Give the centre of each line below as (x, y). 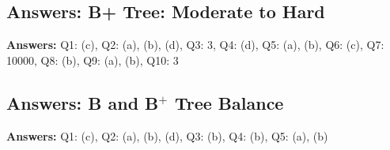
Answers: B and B (83, 102)
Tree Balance (229, 102)
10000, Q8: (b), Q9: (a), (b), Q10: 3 (93, 60)
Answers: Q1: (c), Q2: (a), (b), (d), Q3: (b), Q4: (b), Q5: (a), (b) (167, 135)
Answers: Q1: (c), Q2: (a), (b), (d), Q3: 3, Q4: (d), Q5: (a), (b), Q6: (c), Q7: (195, 45)
